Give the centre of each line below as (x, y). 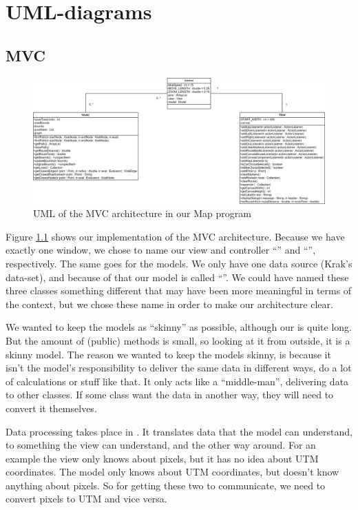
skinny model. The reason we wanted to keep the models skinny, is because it (168, 354)
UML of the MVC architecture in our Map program (142, 213)
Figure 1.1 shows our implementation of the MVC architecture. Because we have (175, 236)
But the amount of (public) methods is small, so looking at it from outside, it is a (178, 340)
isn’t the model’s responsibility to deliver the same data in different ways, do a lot (179, 368)
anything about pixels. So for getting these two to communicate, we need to (166, 485)
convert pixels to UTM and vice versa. (86, 499)
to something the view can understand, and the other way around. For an (161, 445)
